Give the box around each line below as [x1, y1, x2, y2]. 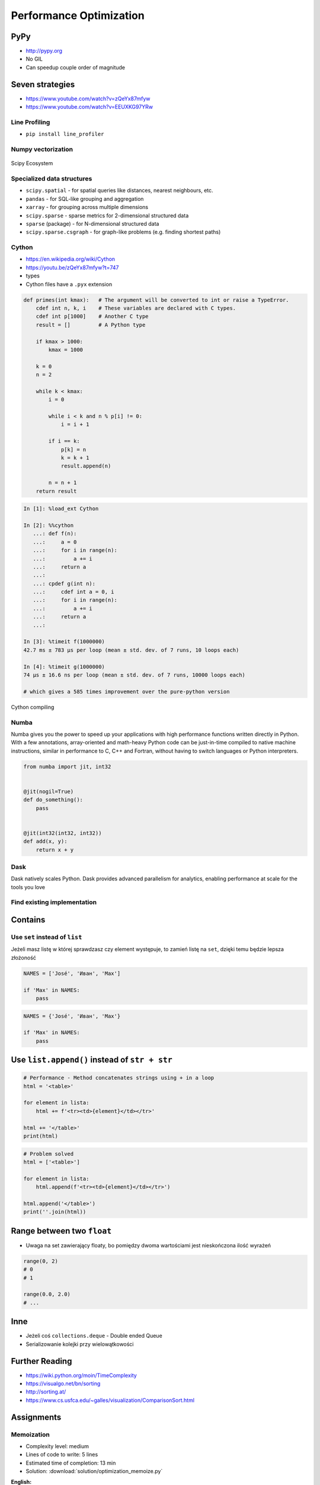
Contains [11, 915, 46, 925]
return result [36, 488, 77, 494]
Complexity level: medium [25, 1442, 89, 1449]
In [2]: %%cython [23, 522, 74, 529]
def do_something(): [23, 797, 83, 803]
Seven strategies [11, 79, 75, 89]
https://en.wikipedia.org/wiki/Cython [25, 255, 116, 263]
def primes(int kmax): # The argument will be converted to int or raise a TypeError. [23, 296, 290, 303]
